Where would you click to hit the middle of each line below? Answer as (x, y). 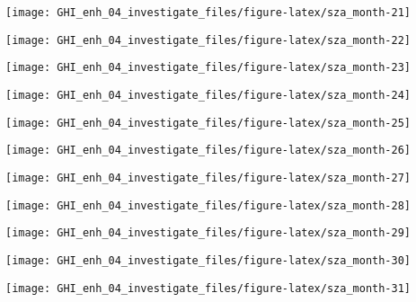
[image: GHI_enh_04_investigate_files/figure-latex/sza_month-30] (208, 260)
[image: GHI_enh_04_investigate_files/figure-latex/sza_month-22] (208, 40)
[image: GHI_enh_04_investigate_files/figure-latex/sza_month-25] (208, 123)
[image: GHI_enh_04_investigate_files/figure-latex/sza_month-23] (208, 68)
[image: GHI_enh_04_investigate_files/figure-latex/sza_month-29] (208, 233)
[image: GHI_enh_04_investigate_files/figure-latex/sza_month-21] (208, 13)
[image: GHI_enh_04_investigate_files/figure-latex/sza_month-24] (208, 95)
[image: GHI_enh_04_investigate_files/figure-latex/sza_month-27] (208, 178)
